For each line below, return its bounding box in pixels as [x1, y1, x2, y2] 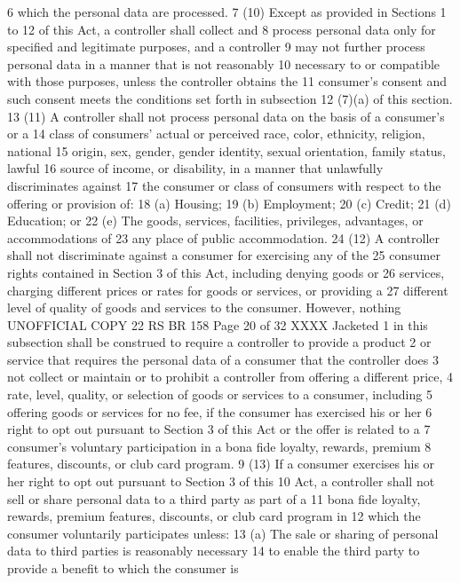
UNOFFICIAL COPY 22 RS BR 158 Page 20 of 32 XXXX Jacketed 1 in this [7, 315, 428, 334]
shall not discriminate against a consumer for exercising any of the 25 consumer [7, 246, 440, 264]
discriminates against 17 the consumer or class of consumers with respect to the [7, 176, 441, 194]
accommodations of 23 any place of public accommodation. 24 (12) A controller [7, 228, 440, 247]
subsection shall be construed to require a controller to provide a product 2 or [7, 333, 432, 351]
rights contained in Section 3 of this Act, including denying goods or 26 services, [7, 263, 445, 281]
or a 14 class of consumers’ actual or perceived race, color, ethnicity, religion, [7, 124, 425, 143]
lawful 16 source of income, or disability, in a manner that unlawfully [7, 159, 384, 177]
